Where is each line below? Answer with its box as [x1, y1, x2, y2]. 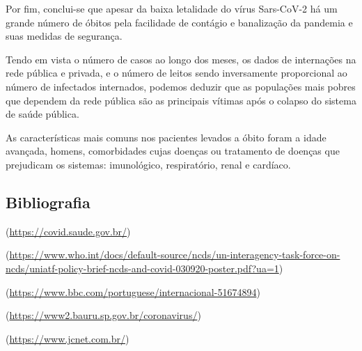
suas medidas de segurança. [6, 29, 123, 43]
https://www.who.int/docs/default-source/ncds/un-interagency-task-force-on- [9, 247, 340, 262]
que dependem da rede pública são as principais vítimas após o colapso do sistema [6, 93, 356, 107]
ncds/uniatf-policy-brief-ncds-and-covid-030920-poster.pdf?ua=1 [6, 260, 279, 275]
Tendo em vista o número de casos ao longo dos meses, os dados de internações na [6, 52, 356, 66]
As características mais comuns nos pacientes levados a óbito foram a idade [6, 130, 326, 144]
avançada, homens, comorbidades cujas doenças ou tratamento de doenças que [6, 143, 340, 158]
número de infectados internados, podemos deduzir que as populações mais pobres [6, 79, 356, 93]
